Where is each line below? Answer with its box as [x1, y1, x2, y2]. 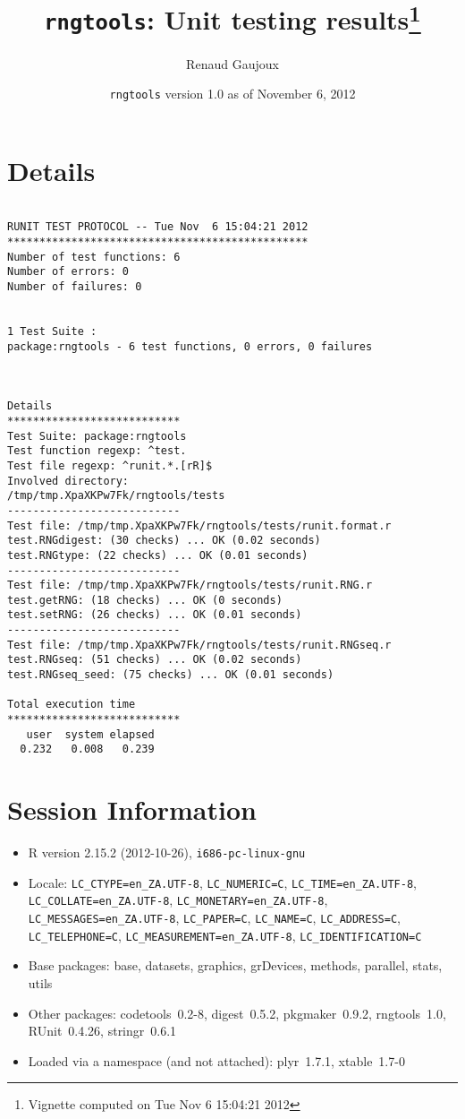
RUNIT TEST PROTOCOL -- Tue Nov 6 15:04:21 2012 [7, 220, 309, 234]
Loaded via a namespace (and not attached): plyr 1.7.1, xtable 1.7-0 [28, 1051, 405, 1070]
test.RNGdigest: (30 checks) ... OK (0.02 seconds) [7, 534, 321, 547]
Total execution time [7, 698, 136, 711]
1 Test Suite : [7, 325, 97, 339]
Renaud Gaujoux [186, 54, 279, 73]
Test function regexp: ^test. [7, 444, 187, 458]
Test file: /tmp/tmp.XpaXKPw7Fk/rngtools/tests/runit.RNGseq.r [7, 638, 392, 651]
